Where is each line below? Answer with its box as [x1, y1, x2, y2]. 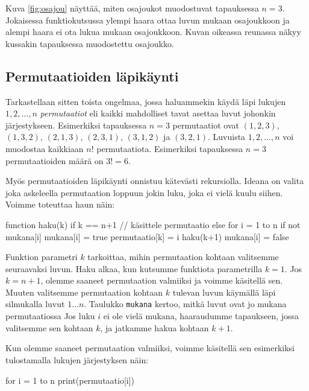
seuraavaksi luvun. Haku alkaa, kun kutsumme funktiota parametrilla [5, 262, 263, 275]
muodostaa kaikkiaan [5, 142, 84, 154]
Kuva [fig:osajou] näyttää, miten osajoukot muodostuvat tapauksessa [5, 2, 259, 14]
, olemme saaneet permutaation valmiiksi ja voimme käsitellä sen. [40, 274, 283, 287]
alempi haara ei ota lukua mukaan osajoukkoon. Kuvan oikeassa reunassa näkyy [5, 25, 301, 38]
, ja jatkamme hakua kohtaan [100, 321, 209, 334]
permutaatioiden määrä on [5, 154, 104, 167]
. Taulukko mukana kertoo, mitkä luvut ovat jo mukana [84, 297, 287, 310]
